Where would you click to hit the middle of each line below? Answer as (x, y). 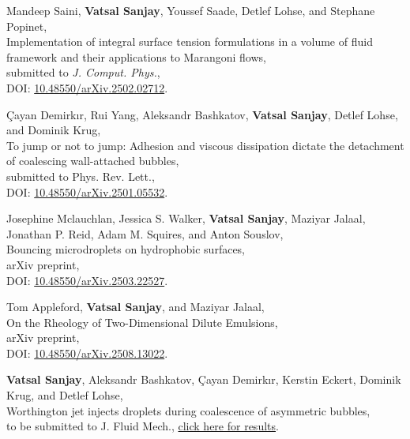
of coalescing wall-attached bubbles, (93, 161)
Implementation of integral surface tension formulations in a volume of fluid (190, 41)
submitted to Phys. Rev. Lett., (81, 176)
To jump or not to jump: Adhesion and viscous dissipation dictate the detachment (205, 145)
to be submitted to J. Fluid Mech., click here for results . (143, 426)
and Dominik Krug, (54, 130)
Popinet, (27, 26)
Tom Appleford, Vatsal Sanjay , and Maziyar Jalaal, (135, 307)
